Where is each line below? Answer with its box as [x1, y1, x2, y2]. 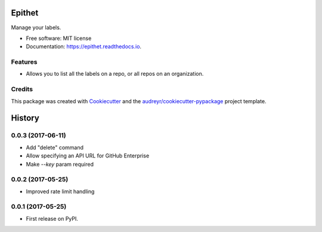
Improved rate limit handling [26, 188, 95, 195]
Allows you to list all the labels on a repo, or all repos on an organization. [26, 70, 204, 78]
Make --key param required [26, 160, 94, 168]
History [11, 113, 40, 123]
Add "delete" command [26, 144, 83, 151]
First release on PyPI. [26, 215, 79, 222]
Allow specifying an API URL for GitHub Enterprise [26, 152, 150, 159]
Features [11, 58, 38, 66]
